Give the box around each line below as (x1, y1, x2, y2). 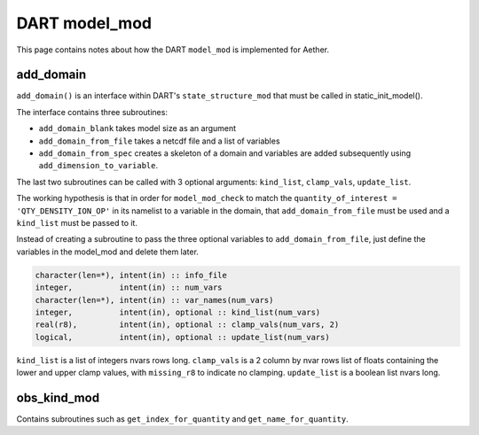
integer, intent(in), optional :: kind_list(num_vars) (35, 307, 321, 317)
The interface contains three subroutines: (16, 106, 169, 117)
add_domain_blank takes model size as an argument (38, 123, 237, 134)
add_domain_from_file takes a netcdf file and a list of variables (38, 136, 280, 146)
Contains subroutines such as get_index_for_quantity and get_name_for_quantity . (16, 413, 349, 424)
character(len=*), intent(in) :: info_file (35, 270, 228, 280)
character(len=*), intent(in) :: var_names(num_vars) (35, 295, 274, 305)
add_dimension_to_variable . (38, 160, 159, 171)
